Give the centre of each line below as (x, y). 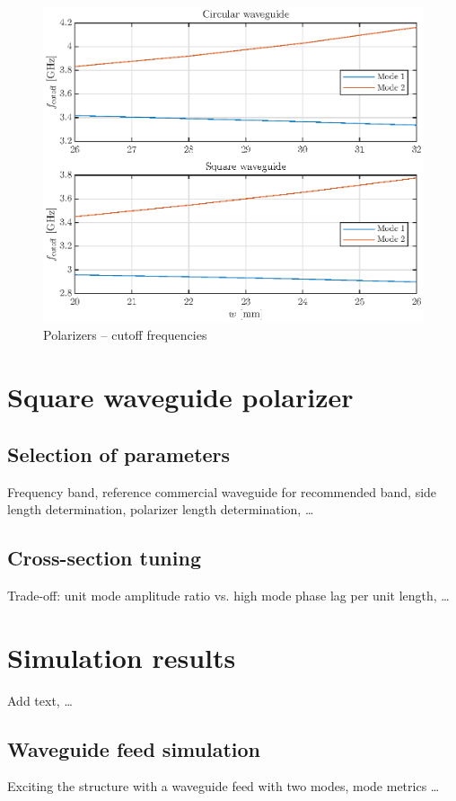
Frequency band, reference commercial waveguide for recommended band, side (222, 491)
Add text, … (40, 700)
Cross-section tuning (104, 558)
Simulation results (122, 657)
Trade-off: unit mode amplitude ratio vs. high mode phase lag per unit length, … (228, 595)
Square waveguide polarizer (180, 397)
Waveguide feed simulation (134, 748)
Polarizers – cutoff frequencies (125, 335)
